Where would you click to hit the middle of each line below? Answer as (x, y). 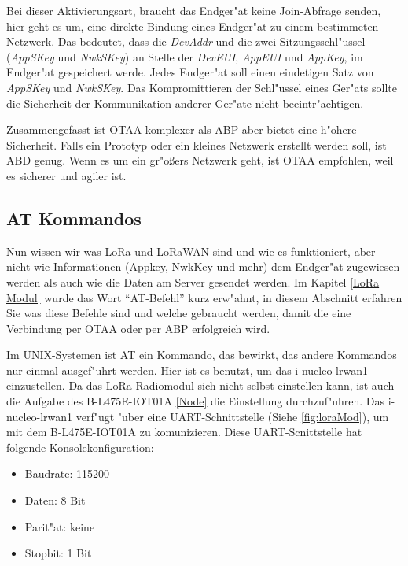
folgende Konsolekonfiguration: (80, 447)
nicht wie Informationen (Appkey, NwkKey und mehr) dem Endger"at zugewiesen (203, 266)
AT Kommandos (74, 218)
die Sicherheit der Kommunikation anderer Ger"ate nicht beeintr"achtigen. (185, 103)
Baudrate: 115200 (67, 474)
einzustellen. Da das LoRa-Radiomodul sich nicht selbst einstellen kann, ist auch (200, 385)
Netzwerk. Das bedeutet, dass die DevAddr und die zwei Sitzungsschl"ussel (186, 41)
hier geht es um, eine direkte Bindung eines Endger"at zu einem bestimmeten (193, 26)
